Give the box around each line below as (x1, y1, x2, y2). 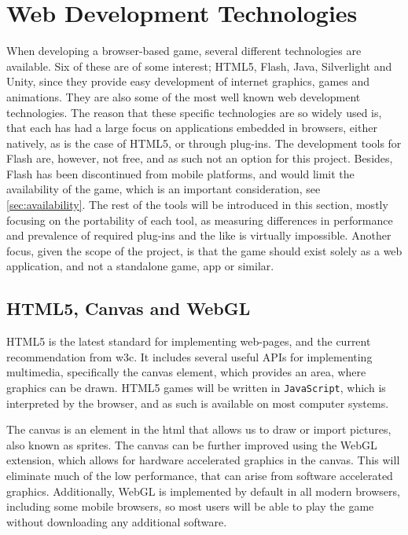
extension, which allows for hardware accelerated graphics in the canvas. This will (6, 452, 400, 468)
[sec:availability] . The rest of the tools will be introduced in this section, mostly (6, 196, 388, 213)
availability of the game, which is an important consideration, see (6, 181, 321, 197)
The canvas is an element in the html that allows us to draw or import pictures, (6, 421, 391, 438)
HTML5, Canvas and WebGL (6, 296, 251, 321)
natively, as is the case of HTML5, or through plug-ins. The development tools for (6, 134, 402, 151)
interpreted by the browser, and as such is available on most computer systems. (6, 394, 389, 411)
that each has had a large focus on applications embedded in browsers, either (6, 119, 377, 136)
